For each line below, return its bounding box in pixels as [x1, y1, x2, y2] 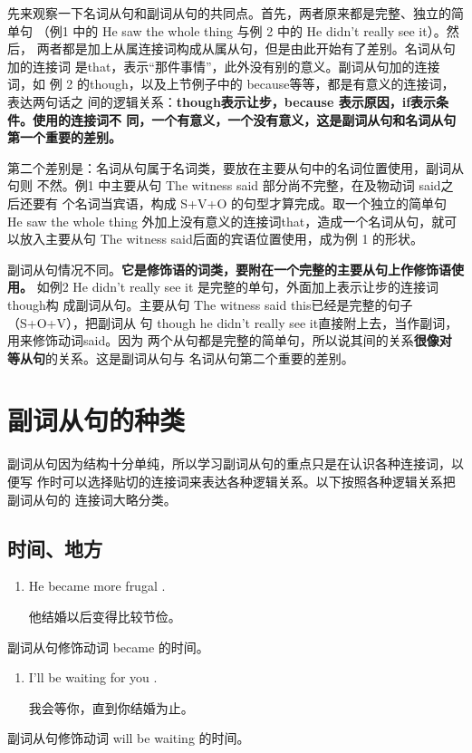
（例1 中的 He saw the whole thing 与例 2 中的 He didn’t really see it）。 [36, 21, 447, 40]
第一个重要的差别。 [7, 128, 121, 147]
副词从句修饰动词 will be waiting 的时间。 [7, 729, 250, 748]
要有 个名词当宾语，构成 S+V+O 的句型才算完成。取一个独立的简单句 [32, 193, 447, 212]
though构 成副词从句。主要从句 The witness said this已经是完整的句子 [7, 294, 413, 314]
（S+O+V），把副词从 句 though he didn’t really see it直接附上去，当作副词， [7, 313, 458, 332]
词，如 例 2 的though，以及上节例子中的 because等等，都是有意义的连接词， [7, 74, 455, 93]
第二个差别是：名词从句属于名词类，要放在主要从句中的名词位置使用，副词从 [7, 158, 464, 177]
